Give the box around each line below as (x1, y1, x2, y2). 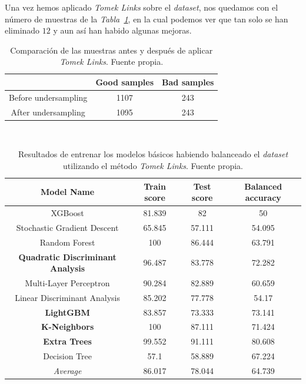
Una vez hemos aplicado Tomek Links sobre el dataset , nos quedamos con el (5, 1, 278, 13)
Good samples (95, 75, 154, 88)
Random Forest (39, 236, 95, 248)
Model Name (41, 186, 95, 198)
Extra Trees (43, 335, 92, 347)
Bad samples (162, 75, 214, 88)
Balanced (244, 180, 282, 192)
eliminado (5, 24, 40, 37)
